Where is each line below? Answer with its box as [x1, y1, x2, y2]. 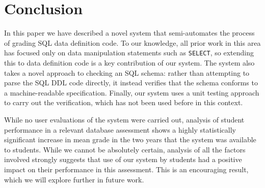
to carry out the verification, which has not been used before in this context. [4, 97, 243, 108]
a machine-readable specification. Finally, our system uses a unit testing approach [4, 87, 259, 98]
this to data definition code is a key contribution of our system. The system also [4, 57, 255, 68]
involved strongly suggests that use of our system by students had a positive [4, 154, 242, 165]
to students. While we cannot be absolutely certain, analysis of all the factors [4, 144, 246, 154]
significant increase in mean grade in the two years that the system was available [4, 134, 256, 145]
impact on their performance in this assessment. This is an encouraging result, [4, 164, 249, 174]
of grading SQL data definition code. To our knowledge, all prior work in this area [4, 37, 261, 48]
